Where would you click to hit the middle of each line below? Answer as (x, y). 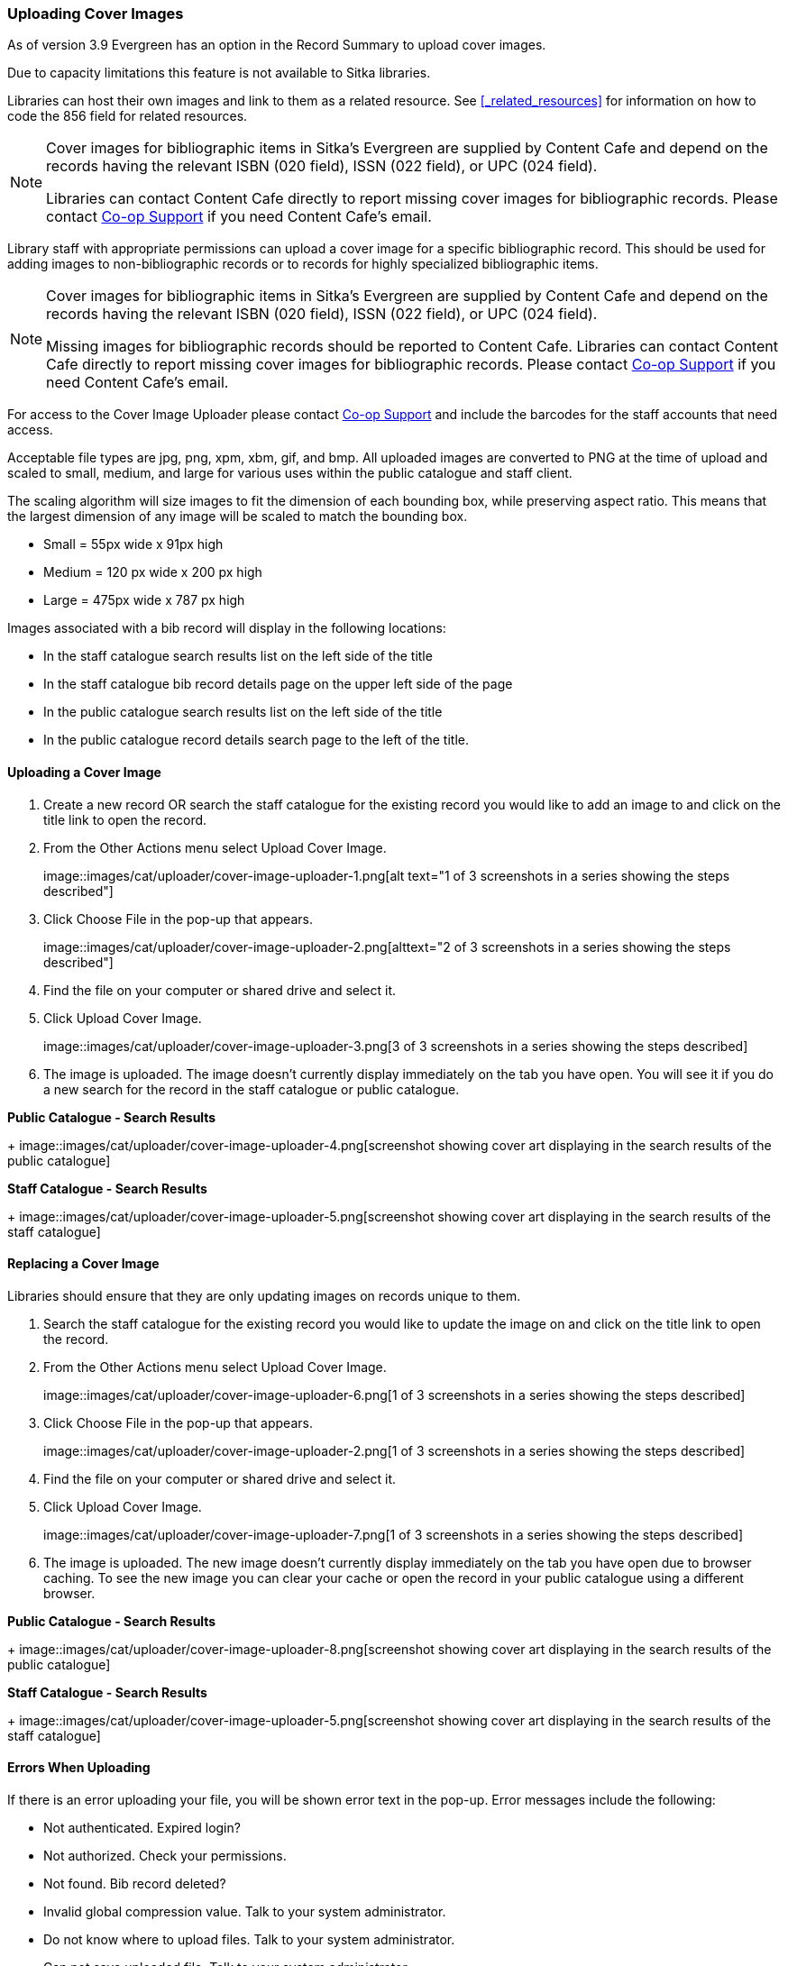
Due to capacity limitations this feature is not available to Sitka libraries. (219, 73)
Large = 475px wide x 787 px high (144, 600)
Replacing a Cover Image (83, 1264)
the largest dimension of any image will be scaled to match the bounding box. (238, 517)
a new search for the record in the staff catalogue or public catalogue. (252, 1089)
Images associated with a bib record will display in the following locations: (227, 628)
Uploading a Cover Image (84, 772)
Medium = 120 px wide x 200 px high (153, 572)
